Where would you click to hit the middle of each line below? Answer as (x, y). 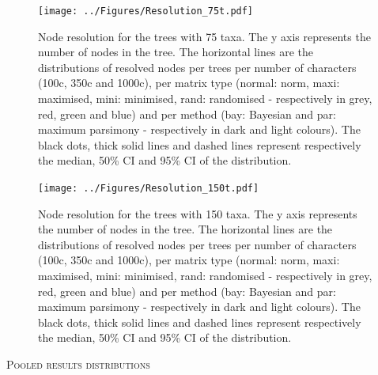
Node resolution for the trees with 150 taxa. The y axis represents (198, 213)
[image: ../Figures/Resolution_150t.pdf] (149, 188)
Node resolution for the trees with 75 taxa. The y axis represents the (204, 36)
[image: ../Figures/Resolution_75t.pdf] (146, 11)
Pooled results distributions (78, 364)
